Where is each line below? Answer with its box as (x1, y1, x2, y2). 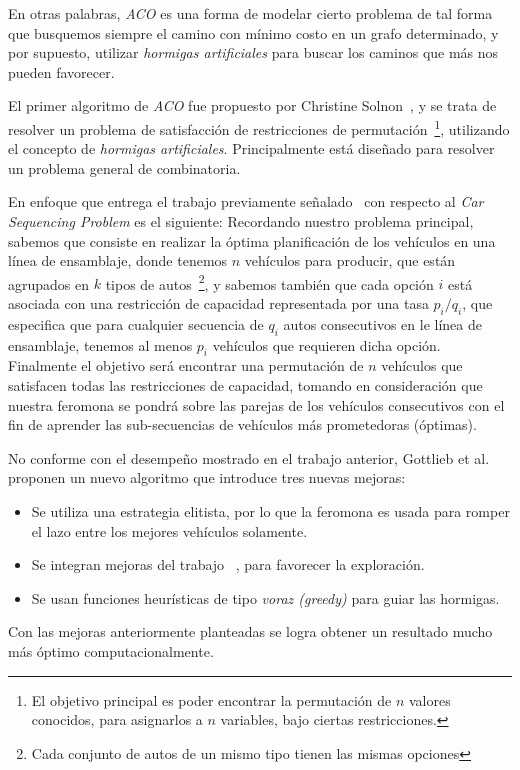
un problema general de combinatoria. (8, 157, 241, 178)
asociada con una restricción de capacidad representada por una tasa (8, 293, 429, 314)
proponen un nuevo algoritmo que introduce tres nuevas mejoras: (8, 467, 406, 488)
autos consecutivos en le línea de (283, 313, 482, 334)
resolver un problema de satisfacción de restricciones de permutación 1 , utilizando (8, 115, 510, 139)
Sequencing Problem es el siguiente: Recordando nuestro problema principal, (8, 211, 474, 231)
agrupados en (8, 273, 90, 294)
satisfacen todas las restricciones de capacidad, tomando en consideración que (8, 375, 483, 396)
